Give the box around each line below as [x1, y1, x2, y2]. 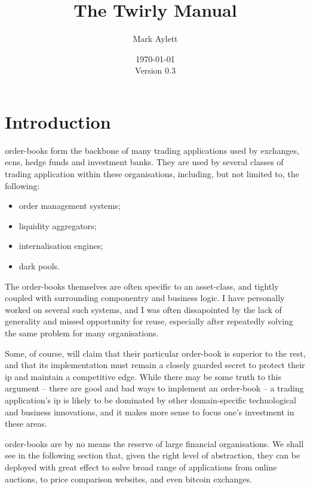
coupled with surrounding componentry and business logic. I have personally [5, 291, 285, 304]
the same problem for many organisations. [5, 326, 159, 339]
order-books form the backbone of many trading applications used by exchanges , [5, 144, 299, 156]
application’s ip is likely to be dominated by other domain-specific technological [5, 393, 296, 406]
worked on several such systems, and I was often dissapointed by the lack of [5, 303, 282, 315]
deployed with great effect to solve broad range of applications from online [5, 460, 277, 473]
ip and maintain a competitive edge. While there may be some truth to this [5, 370, 282, 382]
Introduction [5, 109, 111, 133]
